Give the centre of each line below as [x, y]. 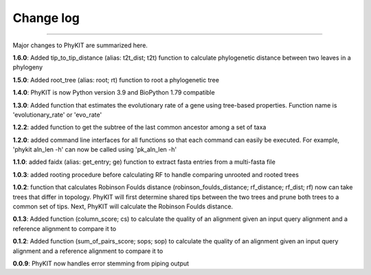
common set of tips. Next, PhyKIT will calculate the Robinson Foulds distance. [123, 206]
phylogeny [28, 67]
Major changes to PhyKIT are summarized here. [80, 45]
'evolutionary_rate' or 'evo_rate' [57, 115]
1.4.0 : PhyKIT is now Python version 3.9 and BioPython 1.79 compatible [114, 93]
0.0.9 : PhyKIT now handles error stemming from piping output [101, 263]
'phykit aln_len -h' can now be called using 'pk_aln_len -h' [95, 150]
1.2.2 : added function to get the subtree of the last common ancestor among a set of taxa [139, 128]
